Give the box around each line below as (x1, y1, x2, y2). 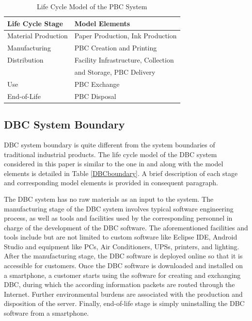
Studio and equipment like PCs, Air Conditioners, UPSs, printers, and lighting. (4, 241, 239, 251)
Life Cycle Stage (7, 18, 63, 28)
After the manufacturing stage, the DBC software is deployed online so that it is (4, 251, 243, 261)
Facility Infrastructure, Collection (74, 55, 174, 65)
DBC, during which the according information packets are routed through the (4, 279, 235, 289)
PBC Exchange (74, 79, 120, 89)
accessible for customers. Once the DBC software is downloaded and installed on (4, 260, 243, 271)
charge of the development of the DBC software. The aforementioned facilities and (4, 222, 248, 232)
